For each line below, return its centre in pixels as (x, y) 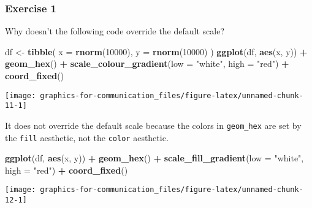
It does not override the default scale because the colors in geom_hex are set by (153, 125)
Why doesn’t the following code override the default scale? (115, 31)
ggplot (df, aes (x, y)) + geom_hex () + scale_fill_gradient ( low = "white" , (154, 158)
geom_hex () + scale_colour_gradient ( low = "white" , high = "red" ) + (147, 64)
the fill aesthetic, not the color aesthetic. (87, 137)
